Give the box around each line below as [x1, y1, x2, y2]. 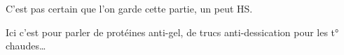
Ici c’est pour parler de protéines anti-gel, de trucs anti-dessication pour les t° [6, 24, 339, 39]
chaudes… [6, 38, 46, 53]
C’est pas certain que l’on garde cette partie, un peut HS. [6, 1, 253, 15]
